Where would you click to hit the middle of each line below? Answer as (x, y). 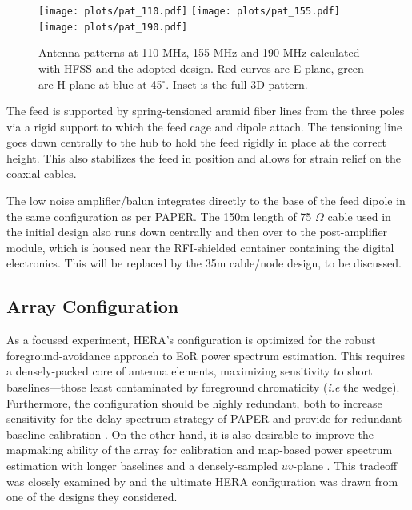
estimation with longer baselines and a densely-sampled (142, 465)
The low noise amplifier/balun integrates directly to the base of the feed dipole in (206, 201)
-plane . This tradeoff (345, 465)
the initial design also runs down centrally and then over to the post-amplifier (197, 232)
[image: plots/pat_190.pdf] (113, 27)
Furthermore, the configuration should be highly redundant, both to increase (194, 402)
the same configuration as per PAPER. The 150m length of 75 (159, 216)
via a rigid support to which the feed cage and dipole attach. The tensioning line (204, 126)
